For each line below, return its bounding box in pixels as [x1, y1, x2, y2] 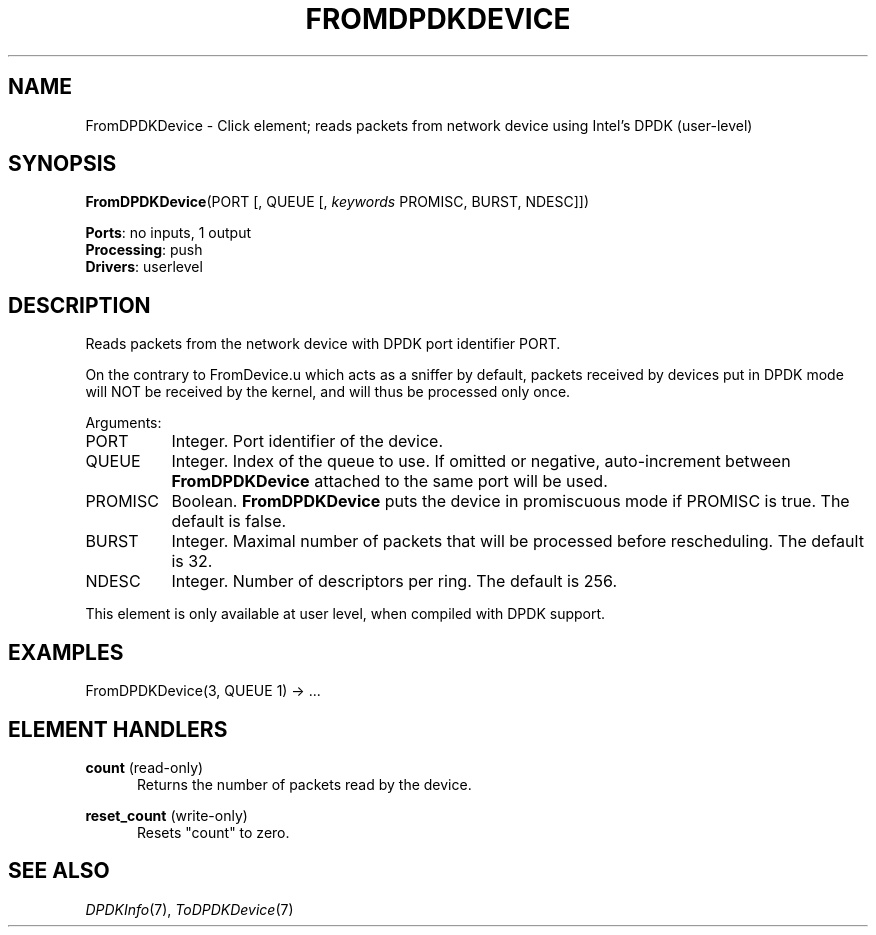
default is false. [171, 511, 287, 532]
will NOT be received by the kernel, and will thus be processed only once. [85, 383, 571, 401]
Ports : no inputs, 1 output [85, 224, 251, 242]
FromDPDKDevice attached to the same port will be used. [171, 471, 608, 492]
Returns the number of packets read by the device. [137, 775, 472, 793]
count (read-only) [85, 758, 204, 776]
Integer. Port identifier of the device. [171, 431, 444, 452]
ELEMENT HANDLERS [8, 716, 228, 742]
